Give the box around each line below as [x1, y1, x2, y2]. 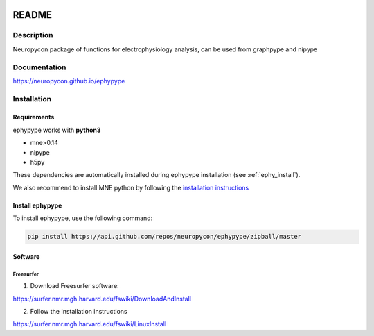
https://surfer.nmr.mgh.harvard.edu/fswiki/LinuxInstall [12, 320, 167, 328]
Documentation [12, 62, 66, 72]
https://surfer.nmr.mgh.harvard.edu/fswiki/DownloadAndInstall [12, 294, 192, 303]
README [12, 9, 52, 21]
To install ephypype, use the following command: [12, 214, 153, 222]
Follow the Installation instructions [30, 307, 127, 315]
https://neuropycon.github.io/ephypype [12, 76, 125, 85]
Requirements [12, 113, 55, 121]
